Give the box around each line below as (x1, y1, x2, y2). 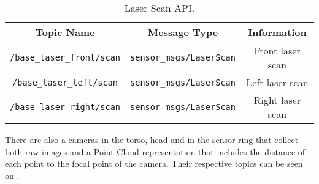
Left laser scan (246, 75, 309, 89)
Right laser (253, 93, 301, 107)
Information (248, 25, 307, 39)
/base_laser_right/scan (10, 102, 121, 112)
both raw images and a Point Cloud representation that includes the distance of (5, 145, 306, 158)
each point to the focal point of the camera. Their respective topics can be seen (5, 157, 303, 170)
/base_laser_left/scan (12, 77, 118, 87)
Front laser (254, 43, 301, 57)
